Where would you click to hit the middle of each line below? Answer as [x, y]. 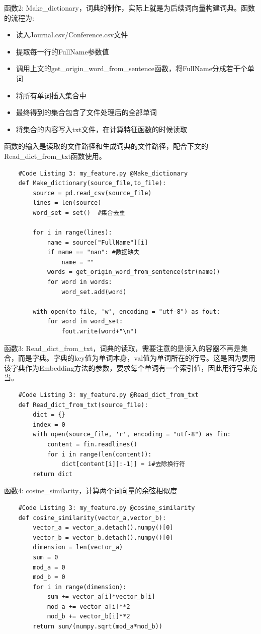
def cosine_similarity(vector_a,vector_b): [92, 518]
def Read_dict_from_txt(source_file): [83, 405]
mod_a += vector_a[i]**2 [89, 607]
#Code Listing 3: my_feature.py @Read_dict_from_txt [108, 395]
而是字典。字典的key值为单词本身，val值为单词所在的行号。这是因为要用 [137, 358]
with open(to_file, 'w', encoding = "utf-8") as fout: [126, 311]
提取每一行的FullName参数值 [62, 51]
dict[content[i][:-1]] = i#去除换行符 [123, 464]
